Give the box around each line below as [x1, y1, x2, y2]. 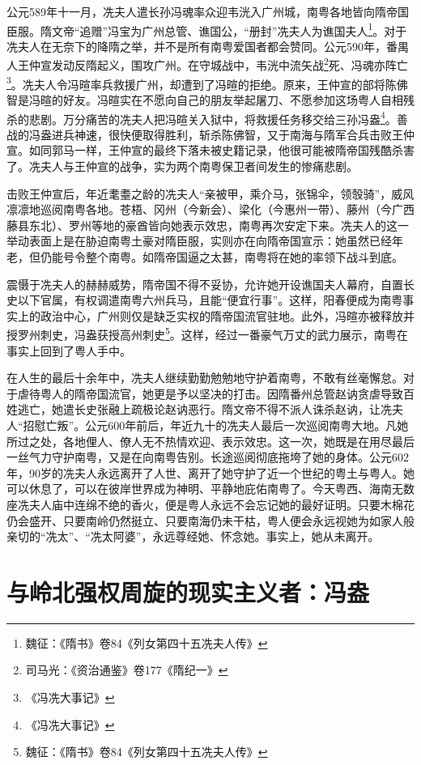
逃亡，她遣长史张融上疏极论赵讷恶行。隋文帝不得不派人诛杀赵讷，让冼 [17, 401, 392, 418]
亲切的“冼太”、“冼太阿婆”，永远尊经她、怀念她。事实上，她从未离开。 [6, 528, 380, 545]
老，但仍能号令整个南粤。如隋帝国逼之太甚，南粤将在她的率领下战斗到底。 [6, 248, 403, 265]
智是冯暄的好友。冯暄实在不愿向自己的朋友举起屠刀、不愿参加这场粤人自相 [6, 91, 403, 108]
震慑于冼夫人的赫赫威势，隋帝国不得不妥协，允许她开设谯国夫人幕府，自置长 [6, 275, 415, 292]
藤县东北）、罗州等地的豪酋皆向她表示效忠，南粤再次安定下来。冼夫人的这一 [6, 216, 409, 233]
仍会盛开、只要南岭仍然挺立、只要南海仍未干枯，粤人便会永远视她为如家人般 [6, 512, 415, 529]
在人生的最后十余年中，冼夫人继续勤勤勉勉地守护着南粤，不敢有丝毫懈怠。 [6, 369, 403, 386]
